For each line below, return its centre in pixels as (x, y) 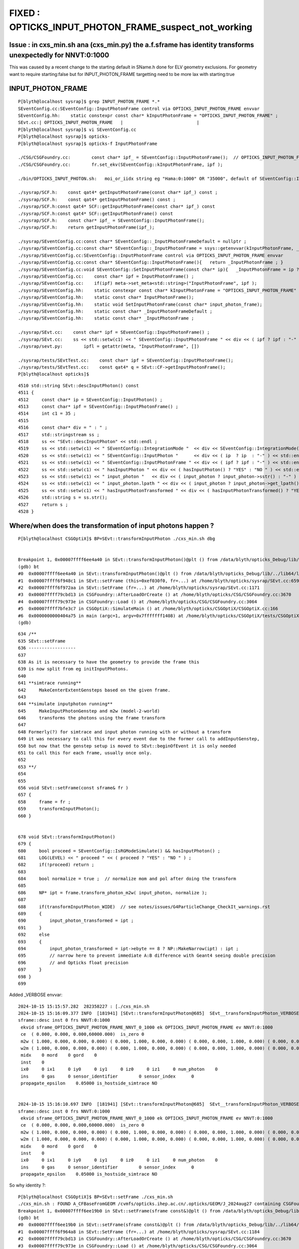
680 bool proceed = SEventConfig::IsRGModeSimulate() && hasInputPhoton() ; (119, 851)
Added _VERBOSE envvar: (36, 995)
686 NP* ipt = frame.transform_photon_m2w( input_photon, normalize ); (113, 893)
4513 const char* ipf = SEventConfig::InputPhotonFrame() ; (98, 407)
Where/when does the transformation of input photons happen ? (112, 525)
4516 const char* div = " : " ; (63, 428)
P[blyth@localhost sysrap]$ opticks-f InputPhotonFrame (88, 143)
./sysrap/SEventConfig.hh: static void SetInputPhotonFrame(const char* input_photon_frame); (140, 304)
